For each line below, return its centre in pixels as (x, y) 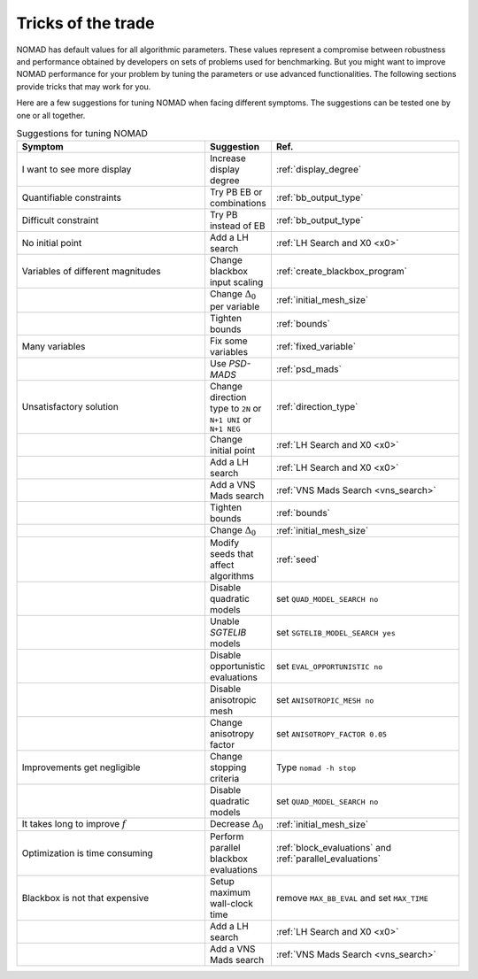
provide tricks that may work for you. (84, 86)
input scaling (236, 282)
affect (222, 565)
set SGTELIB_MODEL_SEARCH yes (335, 633)
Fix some (228, 341)
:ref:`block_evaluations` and (334, 848)
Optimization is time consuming (88, 853)
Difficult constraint (60, 220)
